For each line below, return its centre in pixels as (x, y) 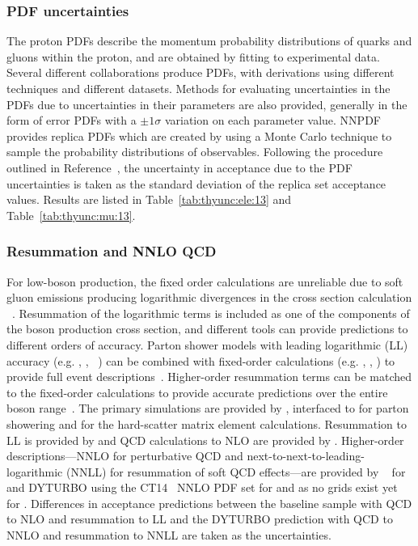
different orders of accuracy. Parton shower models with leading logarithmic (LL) (207, 344)
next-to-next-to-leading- (306, 456)
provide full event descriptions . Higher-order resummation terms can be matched (209, 377)
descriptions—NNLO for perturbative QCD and (125, 456)
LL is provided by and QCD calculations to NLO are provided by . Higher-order (205, 440)
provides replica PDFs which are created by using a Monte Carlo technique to (199, 135)
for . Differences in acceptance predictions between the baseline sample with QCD (209, 503)
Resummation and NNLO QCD (112, 251)
